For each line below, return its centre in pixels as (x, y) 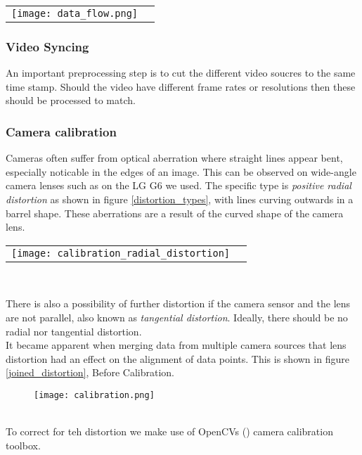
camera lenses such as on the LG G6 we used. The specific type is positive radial (179, 185)
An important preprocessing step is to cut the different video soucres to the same (181, 73)
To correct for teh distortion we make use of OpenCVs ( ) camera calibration (169, 431)
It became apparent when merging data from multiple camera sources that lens (176, 345)
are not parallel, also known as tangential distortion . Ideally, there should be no (177, 317)
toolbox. (23, 445)
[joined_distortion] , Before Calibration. (90, 372)
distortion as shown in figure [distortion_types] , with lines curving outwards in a (180, 199)
